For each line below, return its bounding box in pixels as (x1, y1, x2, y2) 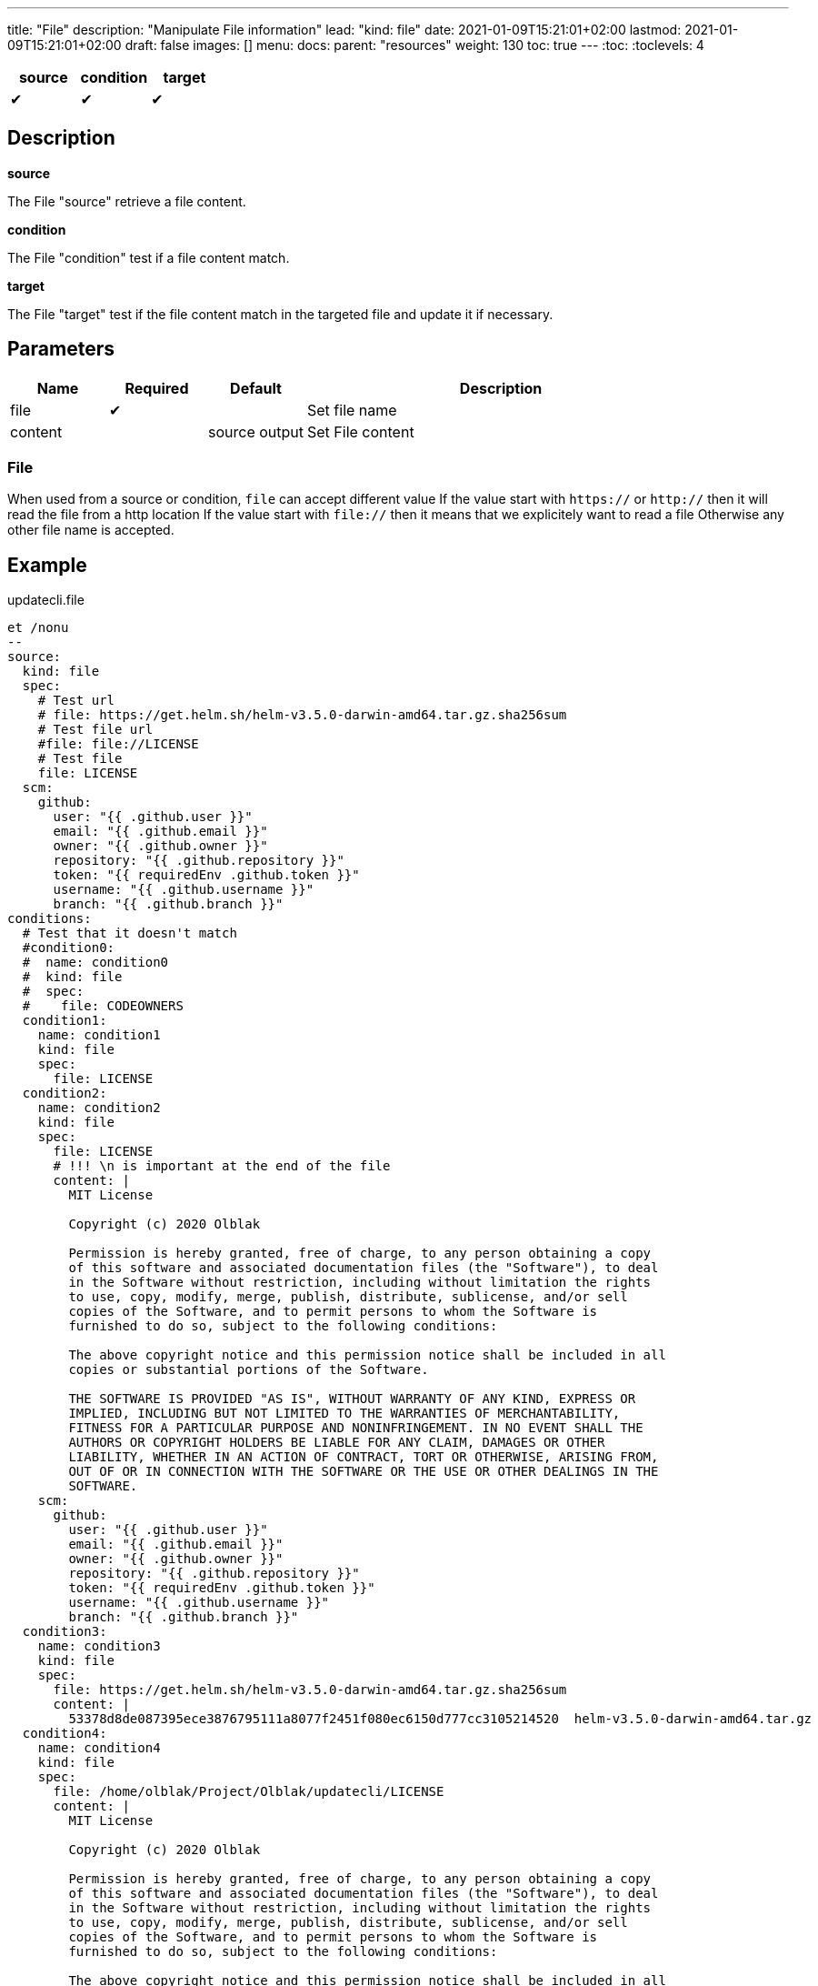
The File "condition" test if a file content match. (7, 249, 290, 266)
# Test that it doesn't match (22, 926, 237, 941)
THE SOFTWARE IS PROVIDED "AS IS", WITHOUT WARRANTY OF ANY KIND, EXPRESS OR (68, 1391, 636, 1407)
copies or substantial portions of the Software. (68, 1362, 429, 1378)
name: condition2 (37, 1100, 161, 1116)
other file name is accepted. (7, 522, 175, 538)
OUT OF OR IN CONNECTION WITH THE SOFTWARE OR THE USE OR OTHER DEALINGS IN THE (68, 1464, 659, 1479)
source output (208, 422, 304, 441)
